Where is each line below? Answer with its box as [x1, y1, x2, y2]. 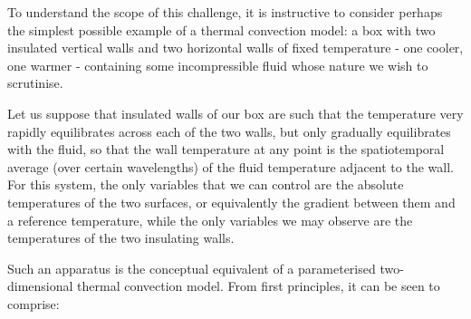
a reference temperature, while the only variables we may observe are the [7, 210, 413, 229]
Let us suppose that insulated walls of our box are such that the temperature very [7, 103, 464, 122]
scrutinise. [7, 73, 63, 92]
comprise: [7, 294, 60, 313]
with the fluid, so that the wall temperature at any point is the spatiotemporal [7, 140, 445, 159]
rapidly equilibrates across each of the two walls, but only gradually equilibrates [7, 121, 451, 140]
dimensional [7, 276, 73, 295]
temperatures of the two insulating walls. [7, 228, 235, 247]
